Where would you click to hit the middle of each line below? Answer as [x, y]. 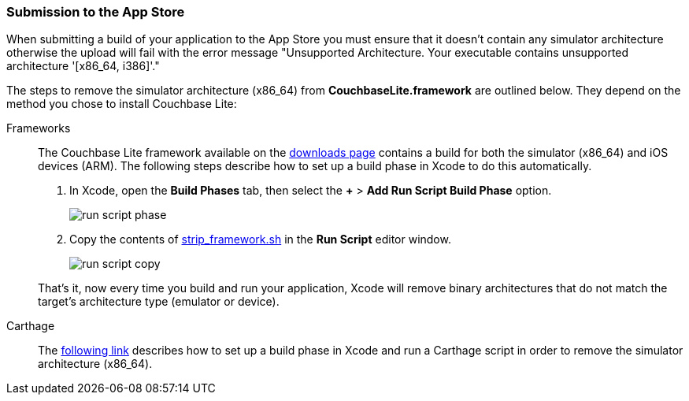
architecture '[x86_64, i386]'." [83, 66]
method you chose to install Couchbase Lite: [122, 104]
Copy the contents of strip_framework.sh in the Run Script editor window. [260, 239]
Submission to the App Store [96, 12]
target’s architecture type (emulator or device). [159, 302]
